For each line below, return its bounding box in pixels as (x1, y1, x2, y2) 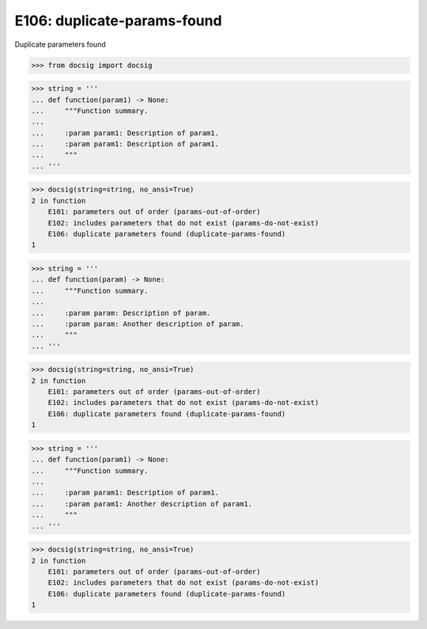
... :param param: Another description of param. (31, 319, 244, 328)
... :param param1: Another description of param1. (31, 499, 253, 508)
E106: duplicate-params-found (14, 12, 222, 29)
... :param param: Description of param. (31, 309, 211, 317)
